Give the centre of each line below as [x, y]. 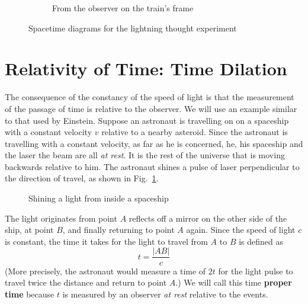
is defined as [261, 241]
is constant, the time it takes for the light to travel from [106, 241]
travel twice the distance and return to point [86, 282]
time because [30, 294]
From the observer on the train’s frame [123, 8]
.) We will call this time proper [234, 282]
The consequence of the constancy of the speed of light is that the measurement [150, 97]
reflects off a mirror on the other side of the [208, 218]
